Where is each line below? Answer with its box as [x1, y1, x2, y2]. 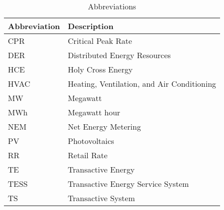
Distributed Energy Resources [67, 49, 171, 61]
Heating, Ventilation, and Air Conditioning [67, 78, 216, 89]
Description [67, 20, 114, 32]
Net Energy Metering [67, 121, 141, 132]
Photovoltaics [67, 135, 114, 146]
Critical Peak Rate [67, 35, 132, 46]
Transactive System [67, 192, 135, 204]
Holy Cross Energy [67, 64, 133, 75]
